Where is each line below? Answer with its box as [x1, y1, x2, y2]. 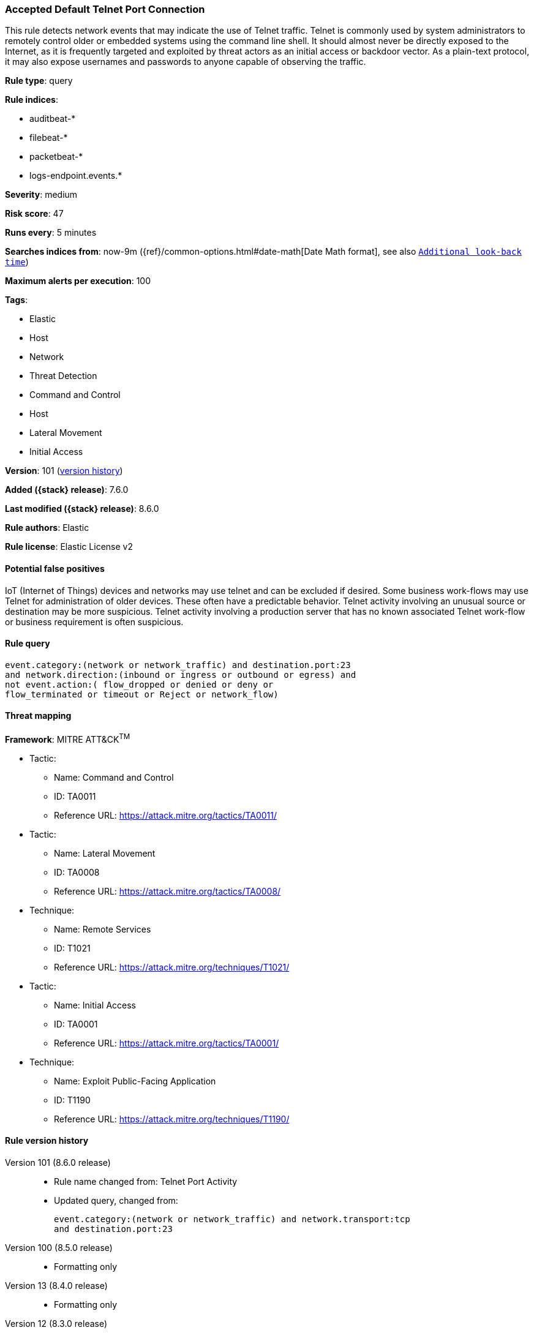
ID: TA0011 [54, 790, 96, 802]
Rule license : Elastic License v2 [5, 541, 133, 552]
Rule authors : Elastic [5, 522, 89, 533]
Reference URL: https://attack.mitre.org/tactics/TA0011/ [54, 809, 277, 820]
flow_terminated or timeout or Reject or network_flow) [5, 689, 279, 699]
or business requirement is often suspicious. [5, 616, 184, 627]
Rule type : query [5, 75, 73, 86]
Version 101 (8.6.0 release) [5, 1157, 111, 1168]
